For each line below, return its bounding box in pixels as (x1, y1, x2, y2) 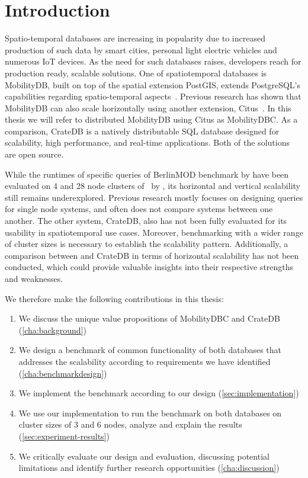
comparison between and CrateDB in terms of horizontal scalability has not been (5, 249, 299, 261)
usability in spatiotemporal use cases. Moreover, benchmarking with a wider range (5, 226, 303, 238)
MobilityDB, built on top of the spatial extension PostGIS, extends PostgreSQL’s (5, 78, 300, 91)
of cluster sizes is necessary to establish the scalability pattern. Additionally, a (5, 238, 288, 250)
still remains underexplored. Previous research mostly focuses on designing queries (5, 191, 303, 203)
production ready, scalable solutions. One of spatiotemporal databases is (5, 66, 267, 79)
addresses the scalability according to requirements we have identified (18, 355, 271, 367)
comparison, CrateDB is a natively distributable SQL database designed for (5, 124, 280, 137)
